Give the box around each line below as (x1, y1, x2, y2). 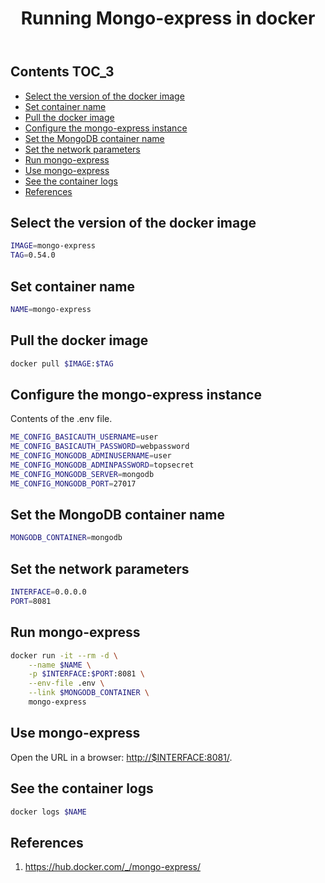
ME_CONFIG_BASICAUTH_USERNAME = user (10, 432, 159, 442)
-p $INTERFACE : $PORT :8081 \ (28, 669, 145, 679)
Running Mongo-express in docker (20, 7, 316, 30)
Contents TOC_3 (10, 63, 115, 81)
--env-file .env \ (28, 678, 105, 689)
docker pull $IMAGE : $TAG (10, 358, 114, 369)
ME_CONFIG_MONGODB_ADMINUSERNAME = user (10, 451, 172, 461)
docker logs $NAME (10, 807, 87, 817)
